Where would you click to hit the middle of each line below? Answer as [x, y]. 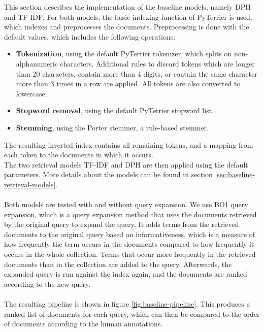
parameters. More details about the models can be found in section [108, 174]
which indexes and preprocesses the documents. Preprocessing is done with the [127, 27]
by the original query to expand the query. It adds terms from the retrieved [122, 224]
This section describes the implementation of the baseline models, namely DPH [127, 7]
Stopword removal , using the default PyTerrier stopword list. [115, 110]
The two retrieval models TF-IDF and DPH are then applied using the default [126, 164]
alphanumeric [37, 63]
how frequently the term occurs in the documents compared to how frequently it [129, 244]
